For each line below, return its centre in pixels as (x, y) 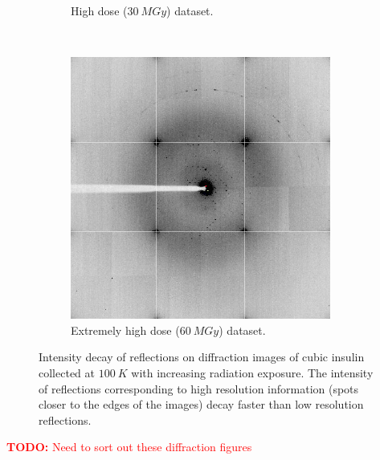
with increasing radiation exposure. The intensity (252, 372)
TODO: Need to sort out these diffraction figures (129, 447)
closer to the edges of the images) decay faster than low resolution (201, 404)
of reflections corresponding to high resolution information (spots (199, 388)
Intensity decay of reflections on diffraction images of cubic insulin (202, 357)
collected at (67, 372)
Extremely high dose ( (125, 330)
